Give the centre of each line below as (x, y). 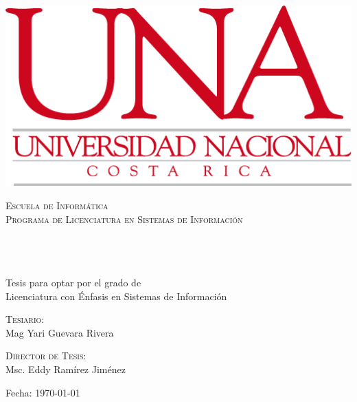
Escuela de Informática (57, 205)
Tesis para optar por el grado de (73, 282)
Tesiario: (25, 319)
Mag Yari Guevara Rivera (60, 332)
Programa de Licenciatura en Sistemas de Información (124, 219)
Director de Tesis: (46, 356)
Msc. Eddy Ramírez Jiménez (66, 369)
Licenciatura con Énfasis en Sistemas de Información (116, 296)
